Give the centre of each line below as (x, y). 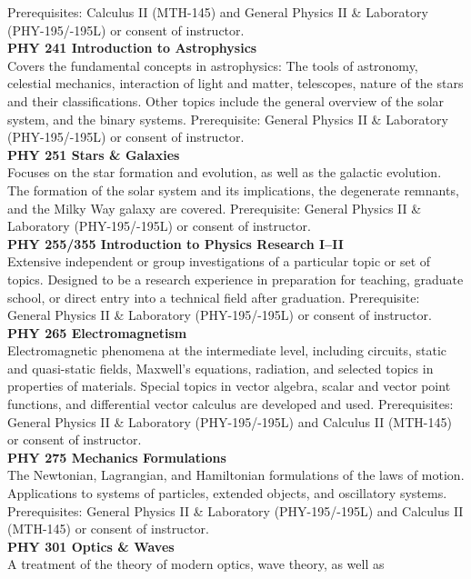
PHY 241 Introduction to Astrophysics (132, 48)
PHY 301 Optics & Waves (91, 546)
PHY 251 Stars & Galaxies (94, 154)
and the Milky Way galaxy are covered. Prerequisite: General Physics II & (215, 208)
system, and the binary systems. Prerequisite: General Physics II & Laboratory (228, 119)
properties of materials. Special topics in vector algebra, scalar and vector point (229, 386)
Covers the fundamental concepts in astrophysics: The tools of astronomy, (213, 65)
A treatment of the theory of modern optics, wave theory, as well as (196, 564)
